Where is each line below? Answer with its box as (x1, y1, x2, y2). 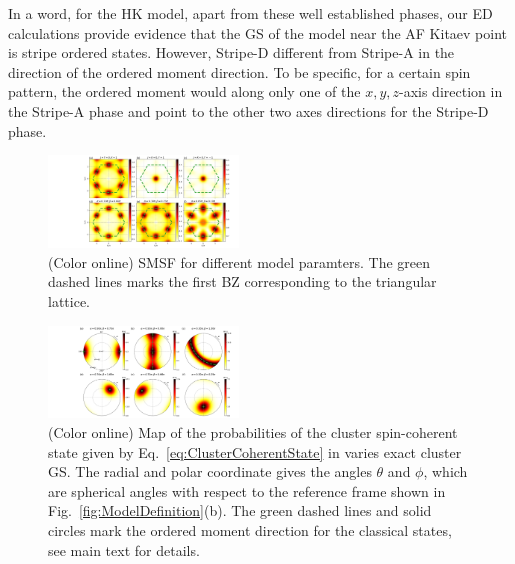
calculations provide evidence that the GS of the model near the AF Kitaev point (8, 22, 508, 43)
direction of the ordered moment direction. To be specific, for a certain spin (8, 61, 471, 82)
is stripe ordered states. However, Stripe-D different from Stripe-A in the (8, 42, 455, 63)
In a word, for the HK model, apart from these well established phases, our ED (8, 3, 493, 23)
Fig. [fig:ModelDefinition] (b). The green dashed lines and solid (48, 500, 432, 521)
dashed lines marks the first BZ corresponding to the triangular (48, 271, 437, 292)
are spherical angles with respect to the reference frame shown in (48, 480, 446, 501)
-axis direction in (399, 81, 503, 102)
